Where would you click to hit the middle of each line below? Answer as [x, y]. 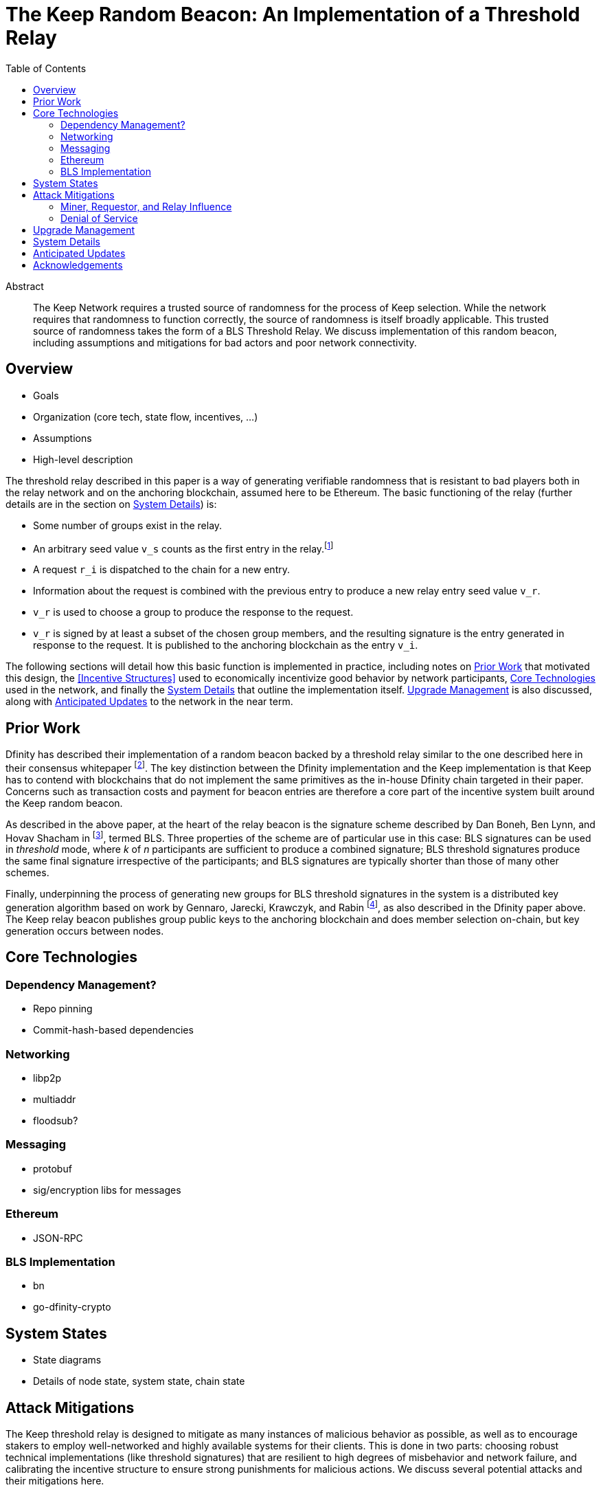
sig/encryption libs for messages [107, 1190]
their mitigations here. [55, 1480]
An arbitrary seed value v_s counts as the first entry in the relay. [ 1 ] [183, 547]
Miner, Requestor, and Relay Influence [146, 206]
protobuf [53, 1168]
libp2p [47, 1078]
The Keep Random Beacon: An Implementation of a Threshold [293, 14]
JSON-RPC [58, 1238]
